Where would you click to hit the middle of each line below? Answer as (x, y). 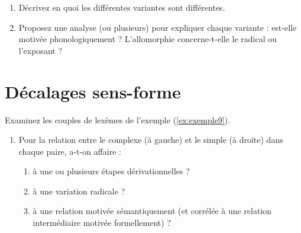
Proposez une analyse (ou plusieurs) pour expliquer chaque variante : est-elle (158, 27)
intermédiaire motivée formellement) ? (102, 223)
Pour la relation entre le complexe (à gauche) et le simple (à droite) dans (151, 140)
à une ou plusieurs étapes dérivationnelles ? (111, 171)
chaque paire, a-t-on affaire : (70, 151)
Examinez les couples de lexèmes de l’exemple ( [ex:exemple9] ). (118, 119)
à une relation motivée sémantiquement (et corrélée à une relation (152, 211)
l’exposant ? (40, 50)
